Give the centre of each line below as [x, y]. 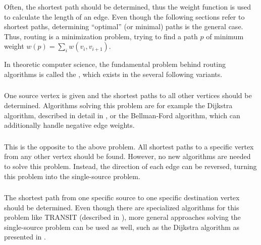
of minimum [225, 36]
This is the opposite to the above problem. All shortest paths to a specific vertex [129, 146]
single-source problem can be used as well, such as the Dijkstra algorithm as [122, 227]
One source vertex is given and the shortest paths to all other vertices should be [128, 95]
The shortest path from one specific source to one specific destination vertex [122, 197]
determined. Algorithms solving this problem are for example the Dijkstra [118, 105]
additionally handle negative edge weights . [69, 125]
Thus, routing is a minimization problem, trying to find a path [101, 36]
